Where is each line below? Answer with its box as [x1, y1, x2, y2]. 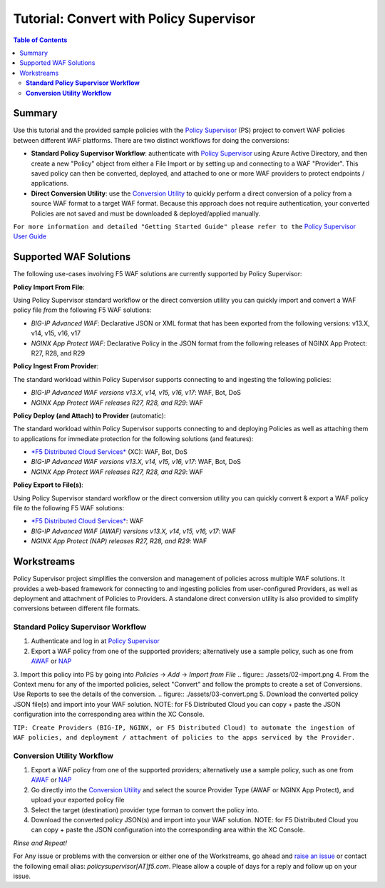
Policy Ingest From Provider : [13, 362, 99, 370]
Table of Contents [13, 36, 68, 44]
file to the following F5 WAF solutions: [13, 504, 125, 513]
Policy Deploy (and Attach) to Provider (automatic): [13, 411, 166, 420]
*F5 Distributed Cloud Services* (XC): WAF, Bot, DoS [31, 448, 188, 456]
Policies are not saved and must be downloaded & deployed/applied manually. [31, 209, 260, 218]
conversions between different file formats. [13, 604, 140, 613]
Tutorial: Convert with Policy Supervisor [13, 11, 256, 26]
